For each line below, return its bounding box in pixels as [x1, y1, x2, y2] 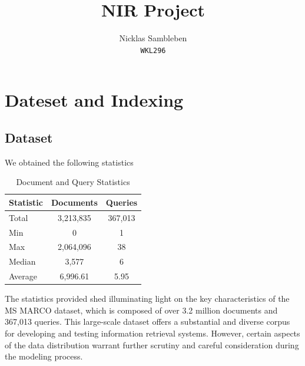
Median [9, 255, 36, 268]
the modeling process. [5, 350, 83, 362]
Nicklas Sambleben [119, 32, 187, 44]
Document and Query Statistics [16, 176, 130, 188]
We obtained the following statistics [5, 156, 134, 168]
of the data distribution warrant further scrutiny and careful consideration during [5, 338, 299, 351]
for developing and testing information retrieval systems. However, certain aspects [5, 327, 300, 339]
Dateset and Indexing [5, 88, 184, 112]
